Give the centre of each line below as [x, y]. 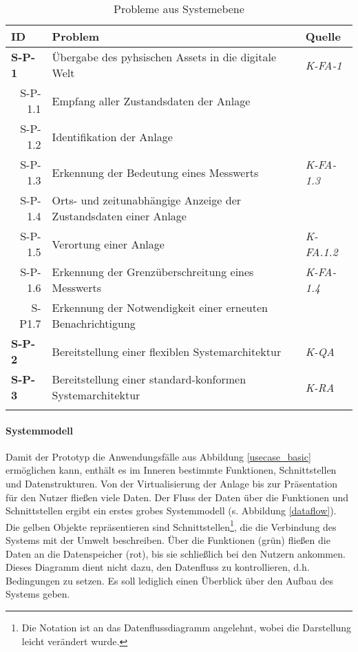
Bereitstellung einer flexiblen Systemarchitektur [167, 351]
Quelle [323, 36]
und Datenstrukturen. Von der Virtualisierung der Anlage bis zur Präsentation [172, 483]
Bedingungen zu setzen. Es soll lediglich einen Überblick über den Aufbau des [170, 580]
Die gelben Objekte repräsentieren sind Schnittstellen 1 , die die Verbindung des [171, 525]
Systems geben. [38, 594]
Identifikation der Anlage [112, 136]
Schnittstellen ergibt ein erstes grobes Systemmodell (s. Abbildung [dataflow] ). [171, 511]
